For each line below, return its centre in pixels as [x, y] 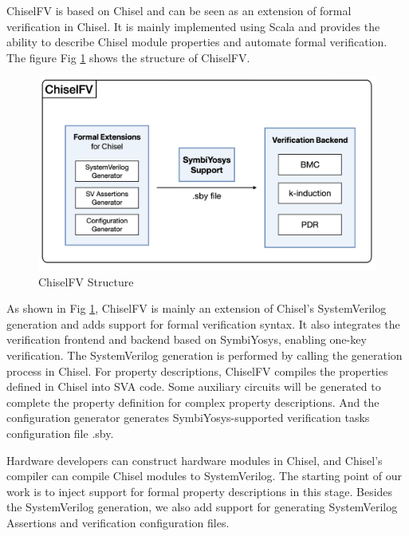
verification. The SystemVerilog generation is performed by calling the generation [204, 355]
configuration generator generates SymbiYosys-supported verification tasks [188, 418]
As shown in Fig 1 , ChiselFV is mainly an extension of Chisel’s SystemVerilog [197, 308]
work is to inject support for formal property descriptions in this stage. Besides [200, 491]
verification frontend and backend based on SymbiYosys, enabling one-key [187, 339]
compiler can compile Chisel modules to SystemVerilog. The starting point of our [204, 476]
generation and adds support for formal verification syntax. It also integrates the [203, 323]
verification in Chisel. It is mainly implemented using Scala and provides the [193, 26]
